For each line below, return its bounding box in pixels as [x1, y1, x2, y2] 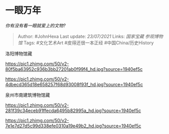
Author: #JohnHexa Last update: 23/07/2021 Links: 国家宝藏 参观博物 [17, 33, 163, 39]
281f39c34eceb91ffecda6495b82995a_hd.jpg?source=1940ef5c [5, 108, 142, 114]
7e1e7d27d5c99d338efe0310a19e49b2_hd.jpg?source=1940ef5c [5, 123, 142, 129]
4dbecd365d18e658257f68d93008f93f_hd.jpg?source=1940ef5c [5, 81, 144, 87]
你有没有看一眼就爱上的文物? [5, 22, 66, 29]
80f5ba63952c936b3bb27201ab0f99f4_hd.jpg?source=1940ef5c [5, 66, 143, 72]
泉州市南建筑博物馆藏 [5, 92, 50, 98]
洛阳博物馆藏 [5, 50, 32, 57]
